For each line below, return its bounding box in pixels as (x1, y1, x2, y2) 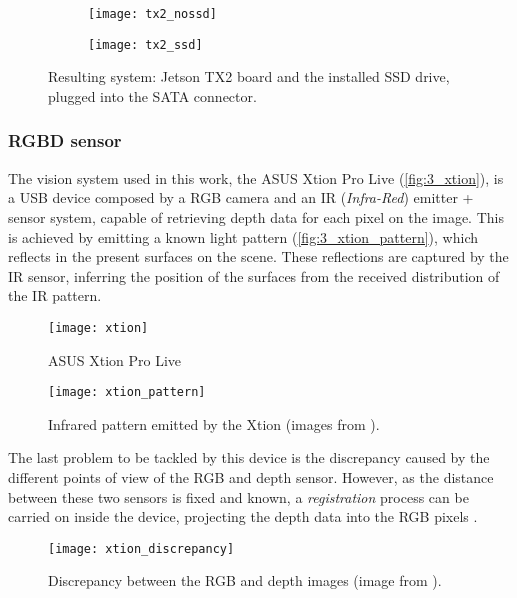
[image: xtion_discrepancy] (48, 541, 235, 556)
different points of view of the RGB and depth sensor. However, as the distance (8, 466, 494, 487)
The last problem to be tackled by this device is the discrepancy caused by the (8, 447, 490, 468)
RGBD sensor (8, 128, 122, 153)
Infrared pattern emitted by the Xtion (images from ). (48, 413, 380, 434)
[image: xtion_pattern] (48, 385, 206, 400)
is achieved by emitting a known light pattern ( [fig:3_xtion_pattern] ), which (8, 226, 478, 247)
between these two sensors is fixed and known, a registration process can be (8, 486, 469, 507)
